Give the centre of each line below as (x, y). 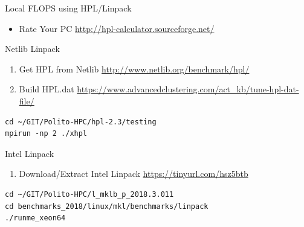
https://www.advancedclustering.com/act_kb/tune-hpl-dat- (188, 89)
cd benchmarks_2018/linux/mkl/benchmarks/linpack (107, 206)
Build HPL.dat (47, 89)
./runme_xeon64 (35, 218)
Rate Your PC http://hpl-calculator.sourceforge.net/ (117, 28)
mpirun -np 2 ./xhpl (46, 134)
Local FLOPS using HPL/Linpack (68, 8)
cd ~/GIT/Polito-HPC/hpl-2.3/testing (81, 122)
